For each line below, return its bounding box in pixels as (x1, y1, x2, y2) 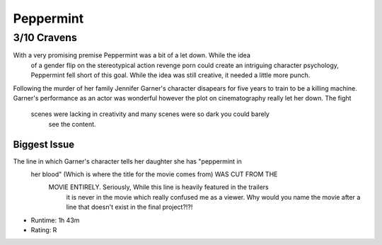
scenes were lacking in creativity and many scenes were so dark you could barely (30, 110, 270, 118)
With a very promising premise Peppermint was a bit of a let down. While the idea (13, 51, 251, 59)
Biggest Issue (13, 138, 75, 150)
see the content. (48, 120, 96, 128)
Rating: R (30, 225, 57, 234)
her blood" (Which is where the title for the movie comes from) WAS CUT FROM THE (30, 170, 278, 178)
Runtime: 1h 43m (30, 216, 80, 224)
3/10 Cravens (13, 31, 78, 44)
